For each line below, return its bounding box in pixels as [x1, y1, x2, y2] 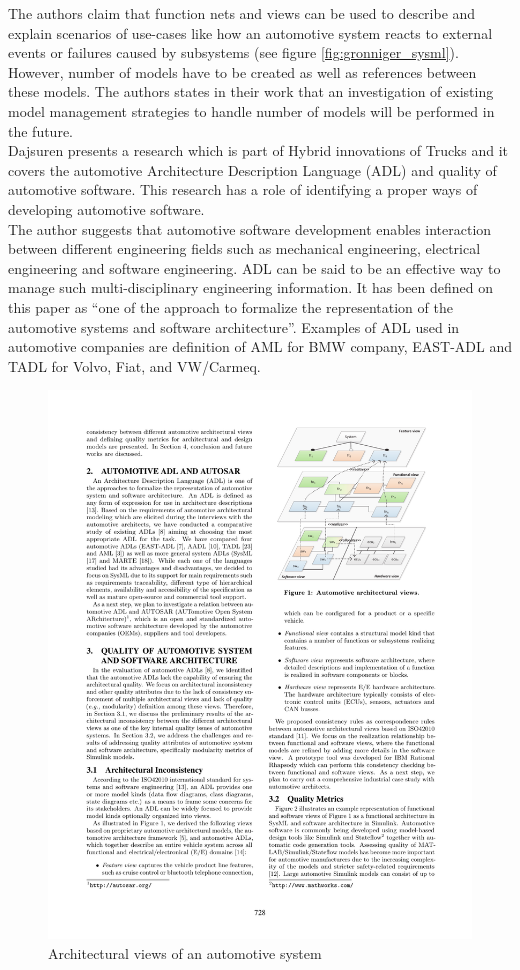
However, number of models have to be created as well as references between [8, 61, 477, 82]
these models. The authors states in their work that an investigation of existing [8, 81, 494, 102]
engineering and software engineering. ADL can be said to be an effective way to [8, 257, 501, 278]
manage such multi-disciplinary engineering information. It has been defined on [8, 277, 493, 298]
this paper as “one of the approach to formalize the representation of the [8, 296, 453, 317]
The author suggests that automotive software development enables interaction [8, 218, 492, 239]
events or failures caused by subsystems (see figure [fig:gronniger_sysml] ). [8, 42, 459, 63]
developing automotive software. [8, 198, 205, 219]
